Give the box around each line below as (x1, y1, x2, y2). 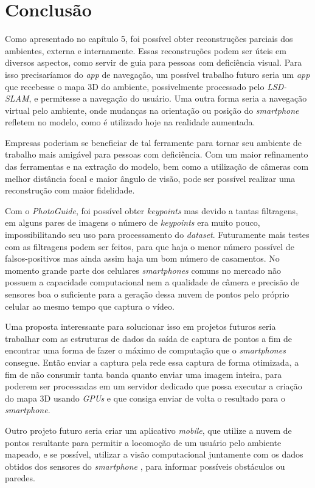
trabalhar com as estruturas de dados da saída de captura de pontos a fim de (5, 332, 292, 344)
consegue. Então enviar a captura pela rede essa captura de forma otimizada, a (5, 355, 299, 368)
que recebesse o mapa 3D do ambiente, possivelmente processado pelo (5, 80, 265, 92)
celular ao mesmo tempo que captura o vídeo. (5, 299, 175, 312)
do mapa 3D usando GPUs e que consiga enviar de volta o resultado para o (5, 391, 285, 404)
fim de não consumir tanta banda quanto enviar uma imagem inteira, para (5, 368, 282, 380)
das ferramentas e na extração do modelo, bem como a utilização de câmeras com (5, 160, 309, 173)
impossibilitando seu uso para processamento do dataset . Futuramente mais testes (5, 228, 310, 241)
